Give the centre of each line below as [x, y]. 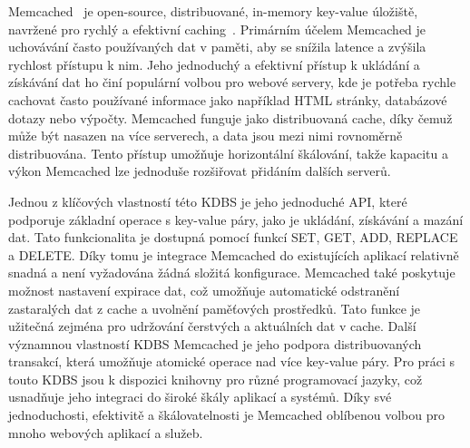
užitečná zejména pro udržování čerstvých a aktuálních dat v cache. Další [212, 326]
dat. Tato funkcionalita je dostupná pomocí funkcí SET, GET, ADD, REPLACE [233, 237]
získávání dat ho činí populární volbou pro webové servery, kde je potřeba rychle [232, 82]
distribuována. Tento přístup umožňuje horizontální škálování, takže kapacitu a [228, 153]
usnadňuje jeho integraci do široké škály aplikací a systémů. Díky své [200, 397]
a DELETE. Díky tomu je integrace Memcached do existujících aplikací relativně [234, 254]
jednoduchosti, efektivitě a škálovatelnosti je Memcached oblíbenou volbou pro [226, 415]
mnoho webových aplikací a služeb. [106, 432]
